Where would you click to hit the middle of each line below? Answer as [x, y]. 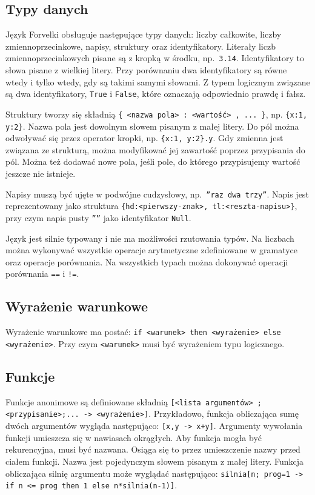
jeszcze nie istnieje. [41, 174]
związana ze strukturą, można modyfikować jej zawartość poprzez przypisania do [155, 149]
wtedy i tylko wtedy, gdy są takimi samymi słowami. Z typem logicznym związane [158, 81]
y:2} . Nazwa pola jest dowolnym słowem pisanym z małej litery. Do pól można [152, 126]
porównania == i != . [42, 274]
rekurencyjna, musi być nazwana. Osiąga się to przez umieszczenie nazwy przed [153, 449]
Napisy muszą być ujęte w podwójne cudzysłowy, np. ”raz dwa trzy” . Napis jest [157, 194]
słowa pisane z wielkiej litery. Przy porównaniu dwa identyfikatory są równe [146, 70]
